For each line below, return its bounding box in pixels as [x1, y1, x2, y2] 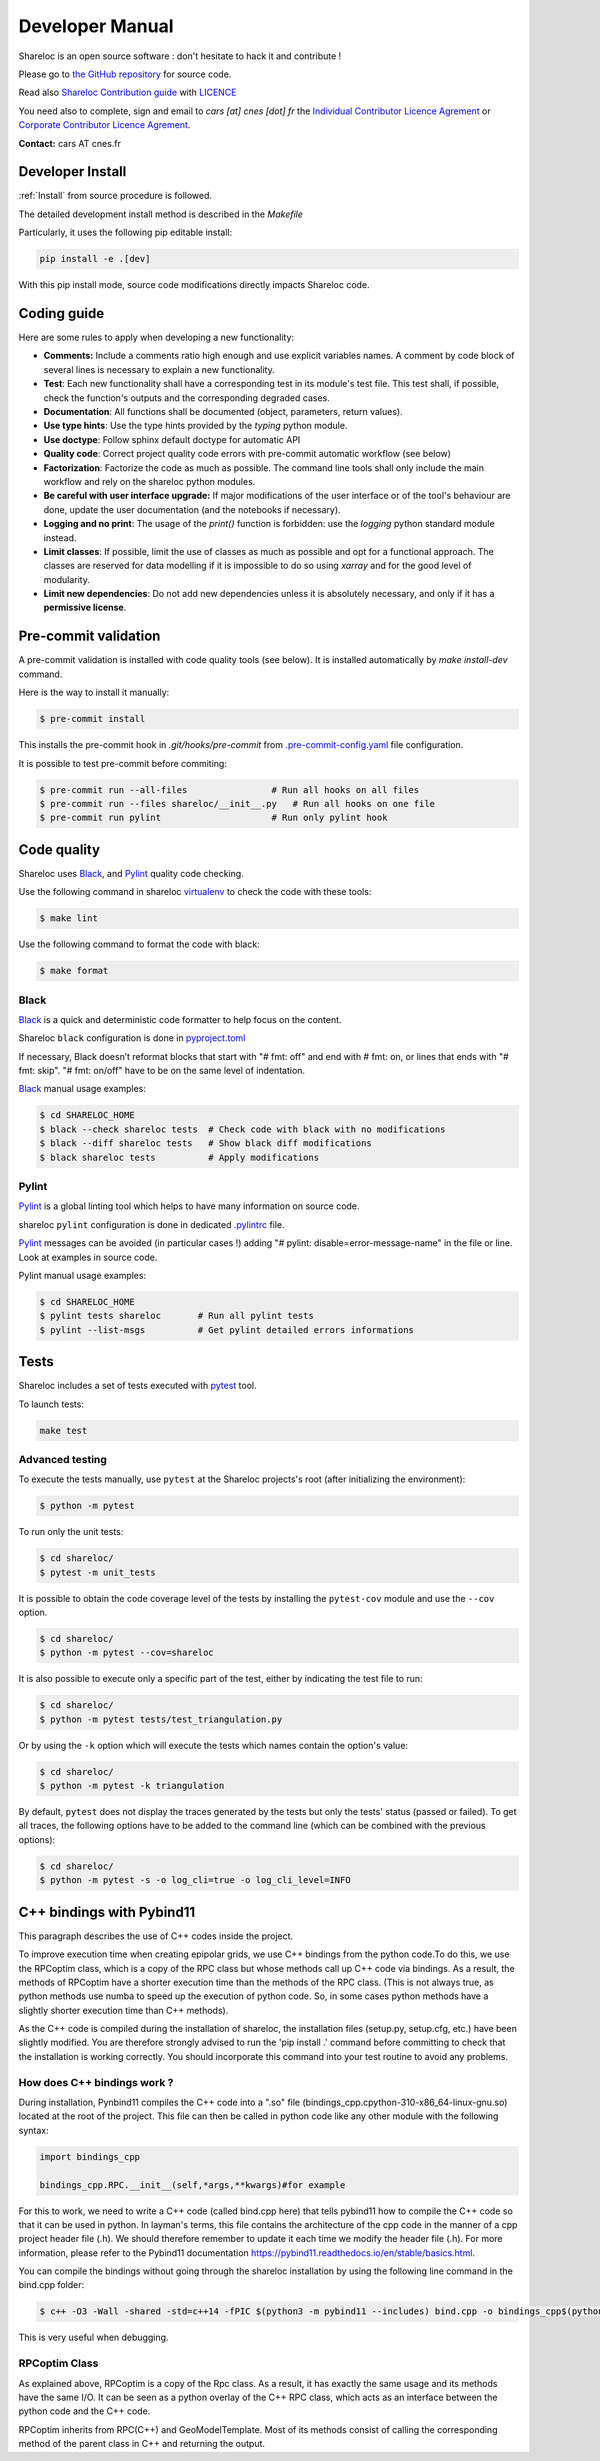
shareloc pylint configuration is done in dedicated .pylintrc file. [18, 1218, 285, 1230]
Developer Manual [18, 15, 174, 37]
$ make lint [39, 913, 99, 924]
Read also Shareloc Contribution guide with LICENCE [18, 86, 237, 99]
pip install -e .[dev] [39, 253, 151, 265]
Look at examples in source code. [18, 1251, 158, 1263]
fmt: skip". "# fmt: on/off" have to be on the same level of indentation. [18, 1065, 305, 1077]
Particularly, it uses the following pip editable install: [18, 226, 233, 239]
